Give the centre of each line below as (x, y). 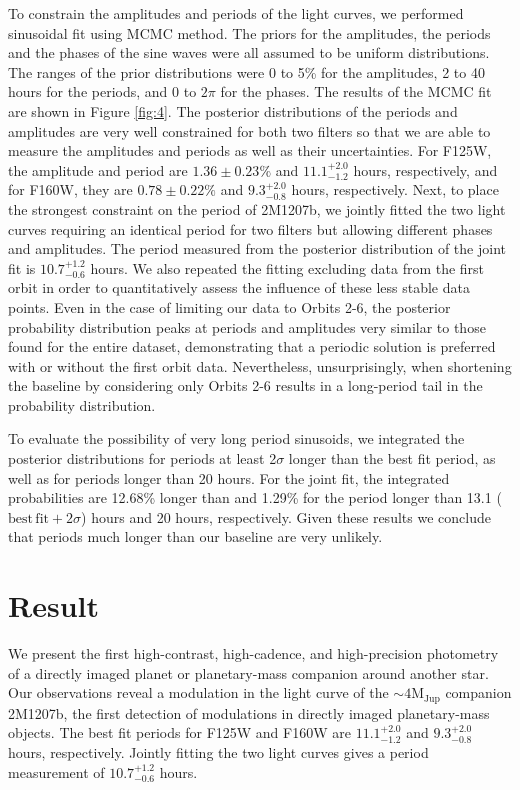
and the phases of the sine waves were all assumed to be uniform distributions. (249, 52)
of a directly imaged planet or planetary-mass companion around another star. (248, 672)
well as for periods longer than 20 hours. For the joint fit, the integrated (229, 477)
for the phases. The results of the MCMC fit (356, 91)
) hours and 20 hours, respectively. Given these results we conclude (286, 516)
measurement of (56, 771)
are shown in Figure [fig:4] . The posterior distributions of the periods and (233, 110)
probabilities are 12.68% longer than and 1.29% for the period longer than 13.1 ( (255, 497)
